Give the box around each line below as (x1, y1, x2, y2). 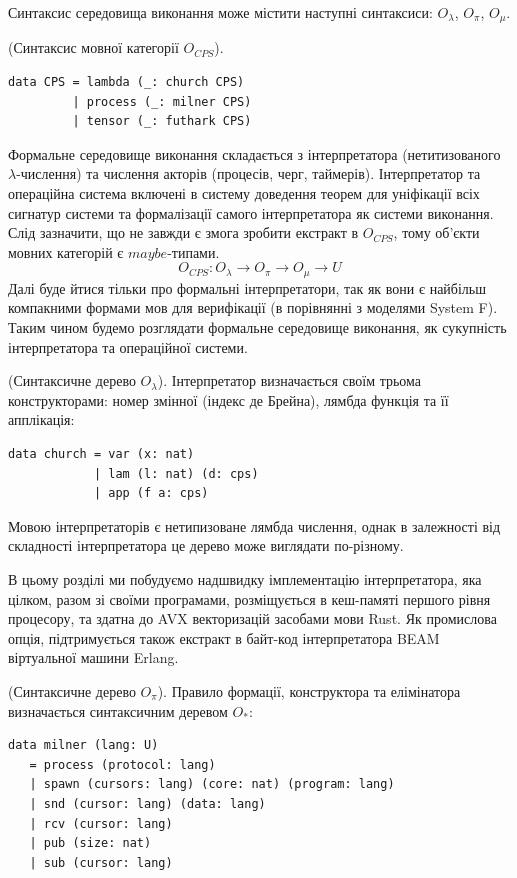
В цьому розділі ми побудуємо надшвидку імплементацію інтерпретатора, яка (8, 568, 482, 589)
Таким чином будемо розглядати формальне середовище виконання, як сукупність (8, 317, 507, 338)
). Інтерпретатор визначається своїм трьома (157, 370, 422, 391)
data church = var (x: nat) (8, 447, 195, 461)
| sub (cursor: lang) (29, 855, 173, 870)
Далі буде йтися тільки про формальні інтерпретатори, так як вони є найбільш (8, 277, 487, 298)
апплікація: (8, 409, 75, 430)
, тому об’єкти (393, 222, 480, 243)
